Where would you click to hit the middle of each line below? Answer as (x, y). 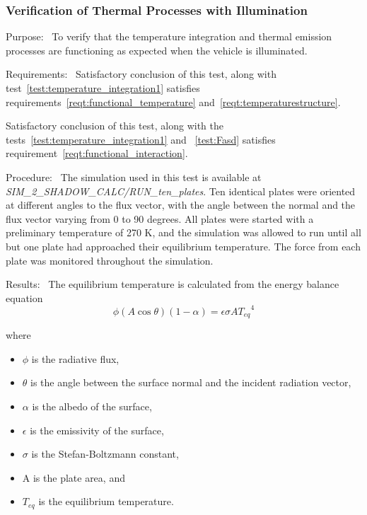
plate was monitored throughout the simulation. (110, 260)
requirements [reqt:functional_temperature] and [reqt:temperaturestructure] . (173, 102)
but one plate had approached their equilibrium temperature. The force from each (183, 246)
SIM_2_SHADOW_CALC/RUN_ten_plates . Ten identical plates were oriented (181, 191)
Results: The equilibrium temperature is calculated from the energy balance (173, 284)
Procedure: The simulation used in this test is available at (134, 177)
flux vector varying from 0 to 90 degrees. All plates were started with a (160, 218)
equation (24, 297)
